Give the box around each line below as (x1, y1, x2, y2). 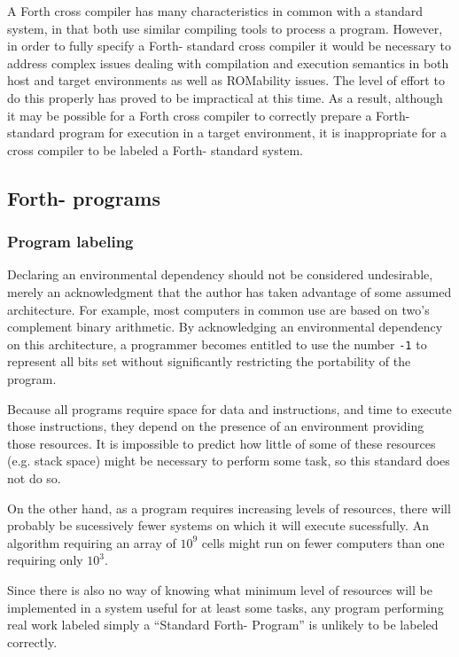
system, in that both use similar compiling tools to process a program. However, (7, 19, 443, 37)
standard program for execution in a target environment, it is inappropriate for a (7, 123, 447, 142)
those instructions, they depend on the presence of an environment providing (7, 417, 424, 435)
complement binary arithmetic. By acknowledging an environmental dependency (7, 317, 443, 336)
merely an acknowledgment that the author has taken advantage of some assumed (7, 282, 452, 301)
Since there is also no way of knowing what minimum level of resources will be (7, 580, 432, 598)
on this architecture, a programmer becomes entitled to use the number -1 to (7, 334, 427, 353)
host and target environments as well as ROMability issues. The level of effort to (7, 71, 445, 90)
